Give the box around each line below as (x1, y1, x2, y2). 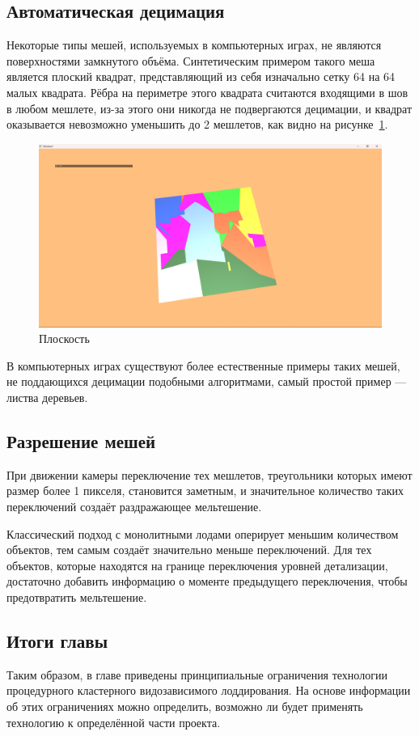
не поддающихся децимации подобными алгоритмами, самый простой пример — (6, 373, 407, 390)
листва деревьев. (6, 389, 88, 406)
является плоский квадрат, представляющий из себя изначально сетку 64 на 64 (6, 68, 396, 85)
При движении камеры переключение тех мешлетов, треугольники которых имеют (6, 466, 413, 483)
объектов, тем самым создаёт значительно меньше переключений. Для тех (6, 541, 372, 558)
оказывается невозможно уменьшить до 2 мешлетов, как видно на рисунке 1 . (6, 116, 388, 133)
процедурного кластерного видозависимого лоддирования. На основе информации (6, 682, 411, 699)
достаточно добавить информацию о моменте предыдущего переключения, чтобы (6, 573, 408, 590)
